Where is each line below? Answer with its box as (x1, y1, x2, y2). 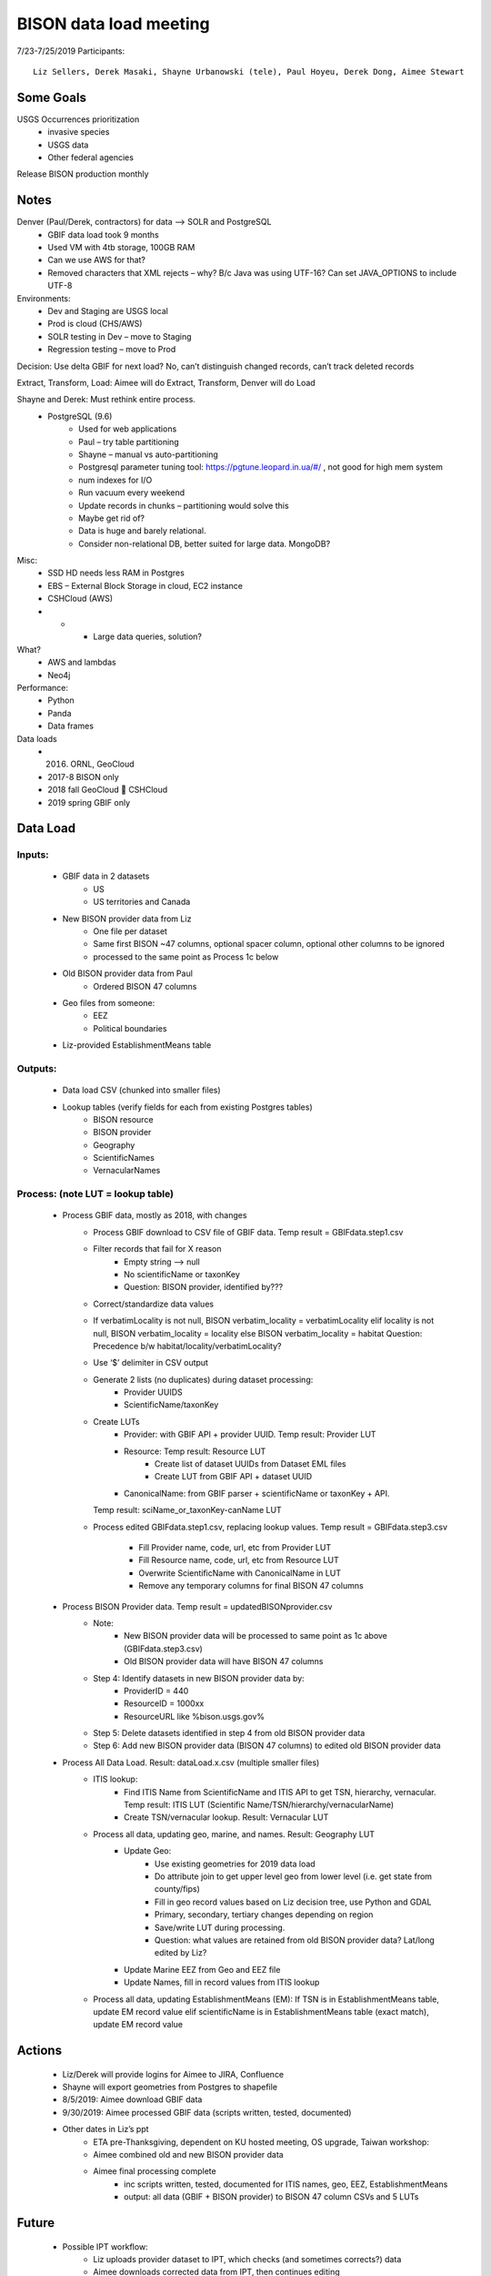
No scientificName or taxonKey (124, 1268, 241, 1279)
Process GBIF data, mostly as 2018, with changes (62, 1210, 247, 1221)
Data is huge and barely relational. (78, 525, 206, 536)
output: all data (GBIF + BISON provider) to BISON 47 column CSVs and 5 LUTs (124, 2191, 419, 2202)
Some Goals (16, 89, 86, 105)
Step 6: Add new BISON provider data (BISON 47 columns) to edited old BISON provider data (93, 1740, 441, 1752)
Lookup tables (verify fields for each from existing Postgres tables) (62, 1102, 313, 1113)
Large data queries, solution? (93, 631, 202, 642)
